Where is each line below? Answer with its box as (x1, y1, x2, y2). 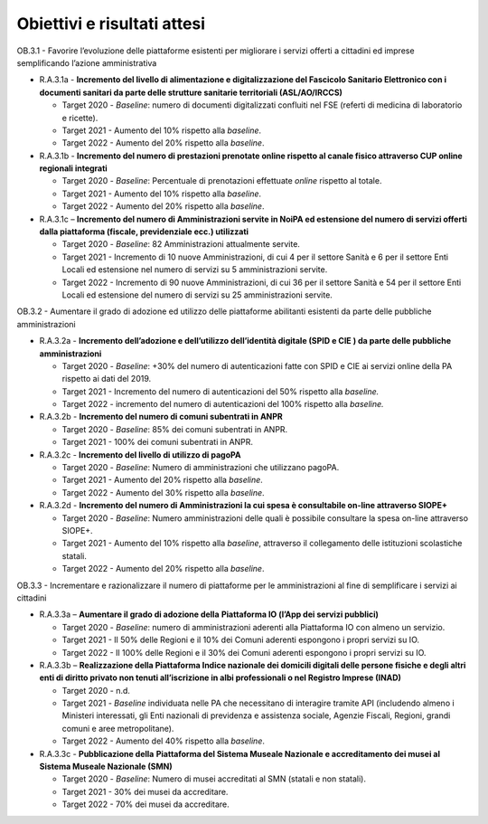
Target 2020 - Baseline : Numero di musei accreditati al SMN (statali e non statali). (61, 773, 366, 784)
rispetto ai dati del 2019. (61, 374, 152, 384)
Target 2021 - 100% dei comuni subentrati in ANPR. (61, 437, 253, 448)
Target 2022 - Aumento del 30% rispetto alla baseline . (61, 487, 266, 497)
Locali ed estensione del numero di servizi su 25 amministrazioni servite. (61, 289, 333, 300)
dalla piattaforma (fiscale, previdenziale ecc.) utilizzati (39, 226, 249, 237)
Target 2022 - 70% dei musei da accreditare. (61, 799, 230, 810)
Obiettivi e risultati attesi (16, 14, 206, 33)
